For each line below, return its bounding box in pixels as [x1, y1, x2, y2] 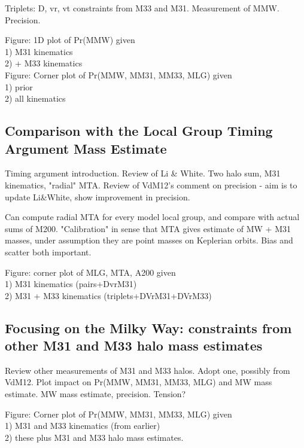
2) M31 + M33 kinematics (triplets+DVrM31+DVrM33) [5, 289, 212, 301]
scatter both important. [5, 245, 92, 258]
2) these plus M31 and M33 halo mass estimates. [5, 431, 184, 443]
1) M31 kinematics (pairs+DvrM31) [5, 278, 137, 290]
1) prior [5, 80, 33, 93]
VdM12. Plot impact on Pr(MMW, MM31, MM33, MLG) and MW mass [5, 376, 272, 388]
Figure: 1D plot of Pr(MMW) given [5, 33, 135, 46]
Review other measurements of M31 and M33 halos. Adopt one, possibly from [5, 364, 290, 376]
